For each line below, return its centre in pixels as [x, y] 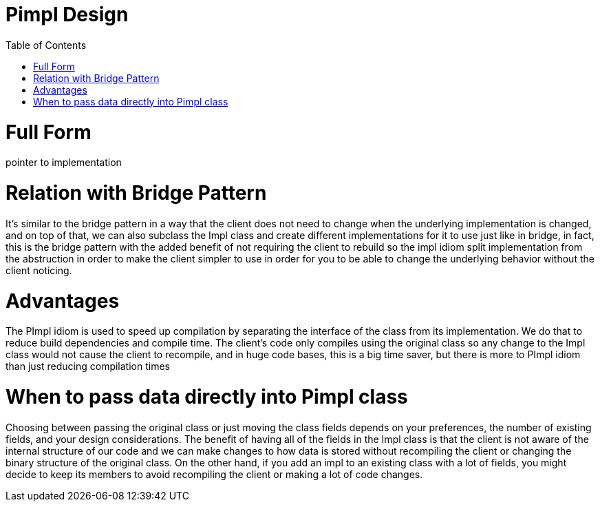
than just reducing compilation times [88, 366]
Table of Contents [46, 45]
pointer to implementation [64, 163]
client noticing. [39, 270]
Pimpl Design [67, 14]
